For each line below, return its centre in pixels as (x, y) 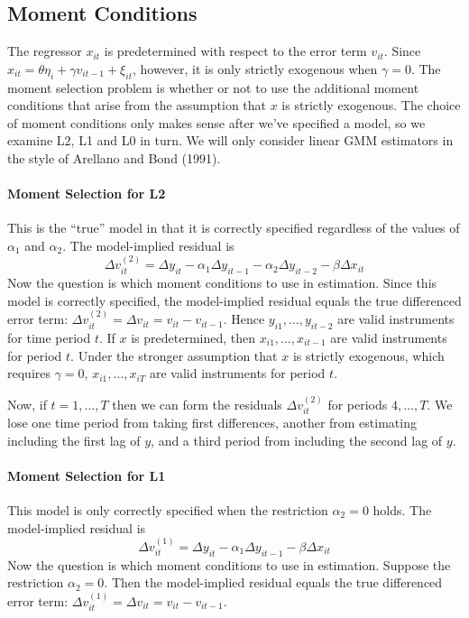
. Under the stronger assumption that (174, 355)
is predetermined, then (193, 337)
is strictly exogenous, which (368, 355)
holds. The (402, 509)
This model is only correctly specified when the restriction (168, 509)
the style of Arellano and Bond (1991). (114, 157)
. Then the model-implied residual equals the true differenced (273, 582)
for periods (358, 404)
